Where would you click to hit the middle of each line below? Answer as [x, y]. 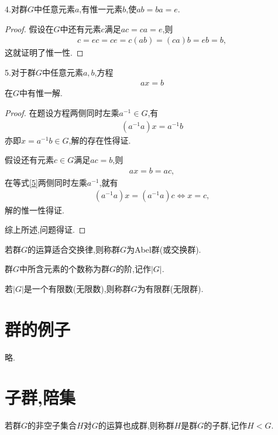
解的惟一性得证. [35, 210]
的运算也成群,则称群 [136, 425]
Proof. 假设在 [29, 28]
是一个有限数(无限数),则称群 [77, 288]
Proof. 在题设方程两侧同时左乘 [62, 113]
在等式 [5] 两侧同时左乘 [46, 182]
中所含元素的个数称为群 [65, 269]
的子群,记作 [226, 425]
